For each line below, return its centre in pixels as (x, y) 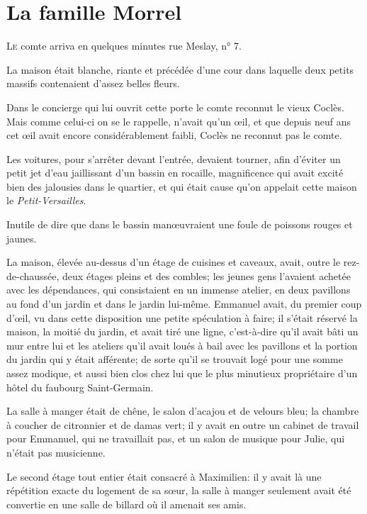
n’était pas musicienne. (56, 452)
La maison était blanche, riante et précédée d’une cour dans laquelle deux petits (180, 69)
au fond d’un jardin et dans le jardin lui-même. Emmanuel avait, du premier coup (184, 304)
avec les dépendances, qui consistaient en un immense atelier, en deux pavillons (179, 290)
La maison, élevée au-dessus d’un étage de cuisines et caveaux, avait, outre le (174, 262)
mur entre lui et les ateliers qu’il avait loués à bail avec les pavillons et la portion (182, 345)
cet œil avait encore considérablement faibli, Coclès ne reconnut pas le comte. (174, 135)
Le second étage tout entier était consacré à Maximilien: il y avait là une (164, 476)
